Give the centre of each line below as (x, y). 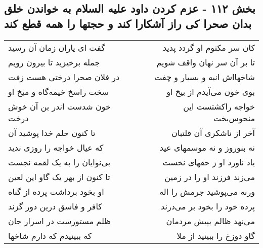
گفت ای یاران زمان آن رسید (57, 47)
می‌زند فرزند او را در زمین (210, 176)
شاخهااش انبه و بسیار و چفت (205, 77)
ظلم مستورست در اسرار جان (59, 221)
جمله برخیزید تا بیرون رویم (54, 62)
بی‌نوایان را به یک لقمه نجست (59, 162)
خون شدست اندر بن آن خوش (60, 106)
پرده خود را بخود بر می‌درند (208, 206)
